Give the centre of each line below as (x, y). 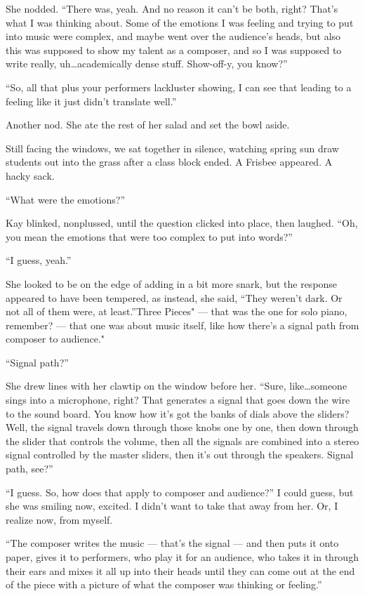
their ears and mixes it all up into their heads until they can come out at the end (180, 570)
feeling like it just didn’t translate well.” (91, 101)
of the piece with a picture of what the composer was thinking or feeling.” (164, 584)
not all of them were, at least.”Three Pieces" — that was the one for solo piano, (177, 311)
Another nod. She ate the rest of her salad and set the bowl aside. (148, 125)
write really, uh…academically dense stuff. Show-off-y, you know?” (147, 64)
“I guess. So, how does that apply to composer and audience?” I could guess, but (180, 492)
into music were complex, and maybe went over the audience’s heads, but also (173, 36)
